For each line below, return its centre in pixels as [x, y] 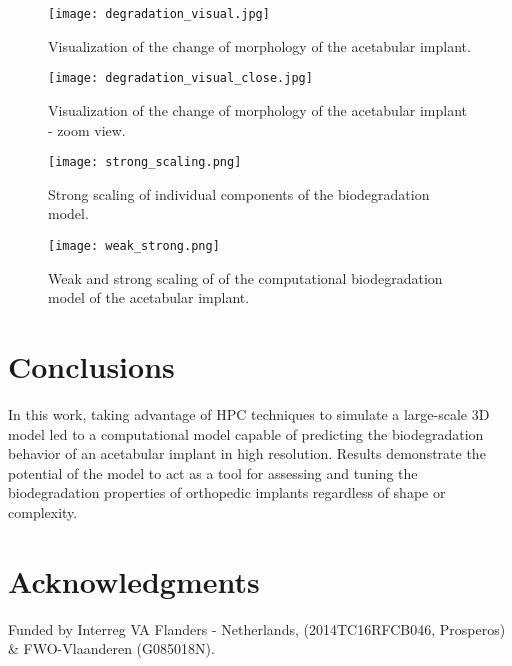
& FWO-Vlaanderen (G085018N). [111, 648]
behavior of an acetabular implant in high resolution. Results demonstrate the [247, 453]
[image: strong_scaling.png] [145, 162]
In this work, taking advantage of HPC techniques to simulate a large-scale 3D [249, 413]
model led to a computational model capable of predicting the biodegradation [246, 433]
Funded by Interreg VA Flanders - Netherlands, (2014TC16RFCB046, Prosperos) [257, 628]
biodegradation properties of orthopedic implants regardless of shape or [227, 492]
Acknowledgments [134, 580]
